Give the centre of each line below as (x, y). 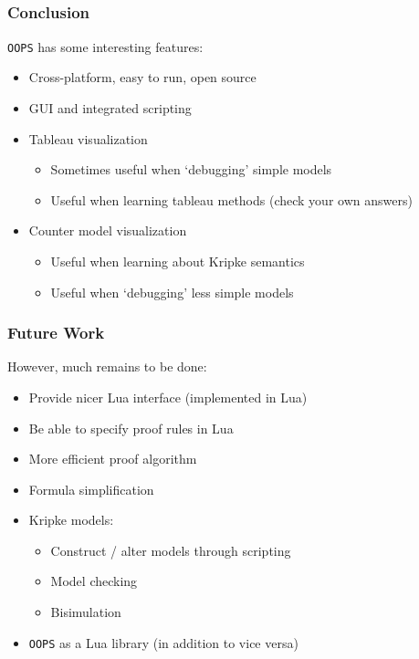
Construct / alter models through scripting (171, 550)
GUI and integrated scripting (110, 107)
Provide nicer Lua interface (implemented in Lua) (168, 397)
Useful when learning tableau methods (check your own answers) (231, 199)
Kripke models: (71, 520)
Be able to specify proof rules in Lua (131, 428)
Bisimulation (86, 612)
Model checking (94, 581)
